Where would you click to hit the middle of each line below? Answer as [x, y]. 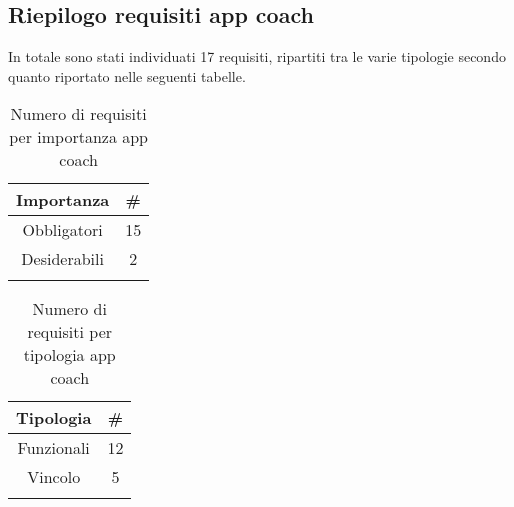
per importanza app [79, 137]
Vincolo [54, 477]
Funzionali [53, 448]
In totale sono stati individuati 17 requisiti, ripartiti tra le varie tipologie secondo [257, 56]
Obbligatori [62, 230]
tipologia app [69, 355]
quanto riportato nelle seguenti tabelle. [127, 75]
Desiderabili [62, 259]
